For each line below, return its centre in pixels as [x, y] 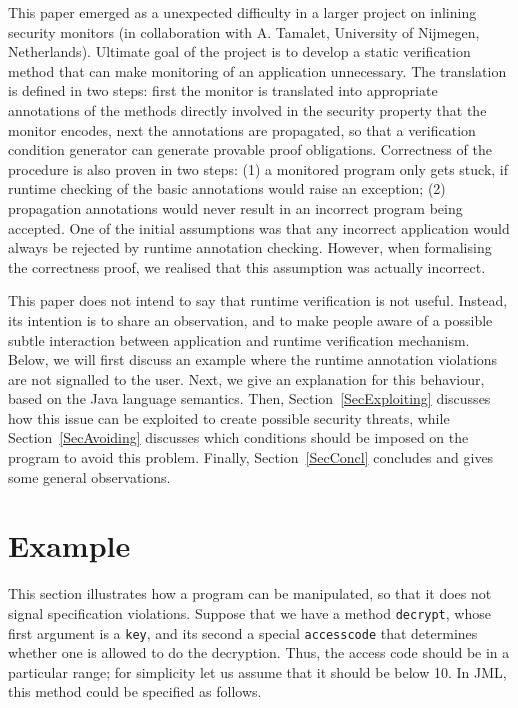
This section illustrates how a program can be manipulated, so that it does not [250, 593]
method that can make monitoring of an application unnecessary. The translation [257, 70]
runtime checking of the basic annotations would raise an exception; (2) [227, 188]
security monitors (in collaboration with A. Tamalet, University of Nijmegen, [244, 31]
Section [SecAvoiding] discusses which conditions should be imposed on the [238, 437]
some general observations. [89, 476]
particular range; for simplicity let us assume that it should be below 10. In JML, [257, 671]
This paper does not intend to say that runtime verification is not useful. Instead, [258, 300]
